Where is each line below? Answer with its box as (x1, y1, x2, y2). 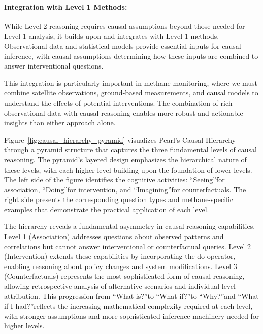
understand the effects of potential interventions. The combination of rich (4, 97, 233, 108)
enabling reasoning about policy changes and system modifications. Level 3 (4, 260, 237, 271)
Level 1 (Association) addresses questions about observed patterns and (4, 231, 224, 242)
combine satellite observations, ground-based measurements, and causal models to (4, 87, 258, 98)
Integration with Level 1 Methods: (4, 1, 127, 12)
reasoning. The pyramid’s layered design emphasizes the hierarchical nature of (4, 154, 247, 164)
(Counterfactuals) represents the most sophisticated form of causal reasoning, (4, 271, 245, 281)
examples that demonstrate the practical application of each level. (4, 204, 209, 214)
